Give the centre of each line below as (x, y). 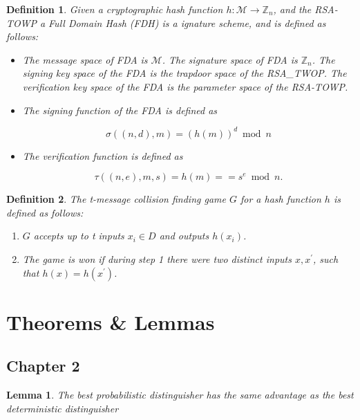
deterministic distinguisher (63, 408)
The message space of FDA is (85, 59)
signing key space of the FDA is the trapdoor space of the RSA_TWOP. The (184, 73)
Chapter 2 (43, 366)
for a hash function (281, 199)
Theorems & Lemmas (111, 321)
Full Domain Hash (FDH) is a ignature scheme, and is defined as (187, 22)
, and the (292, 9)
